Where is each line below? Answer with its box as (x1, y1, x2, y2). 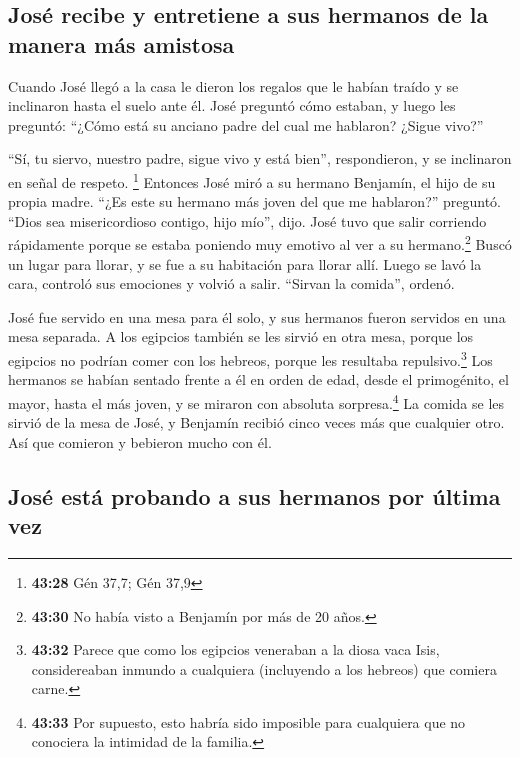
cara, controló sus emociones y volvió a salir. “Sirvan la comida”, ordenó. (8, 273, 455, 294)
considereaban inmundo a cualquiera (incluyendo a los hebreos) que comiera (31, 658, 497, 679)
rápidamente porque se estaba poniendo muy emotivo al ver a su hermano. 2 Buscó (8, 231, 512, 255)
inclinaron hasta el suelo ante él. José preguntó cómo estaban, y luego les (8, 95, 456, 116)
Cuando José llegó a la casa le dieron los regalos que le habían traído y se (8, 75, 459, 96)
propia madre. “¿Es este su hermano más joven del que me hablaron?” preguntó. (8, 191, 502, 212)
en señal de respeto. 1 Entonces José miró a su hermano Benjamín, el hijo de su (8, 168, 496, 192)
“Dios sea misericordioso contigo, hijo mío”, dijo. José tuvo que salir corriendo (8, 210, 487, 231)
